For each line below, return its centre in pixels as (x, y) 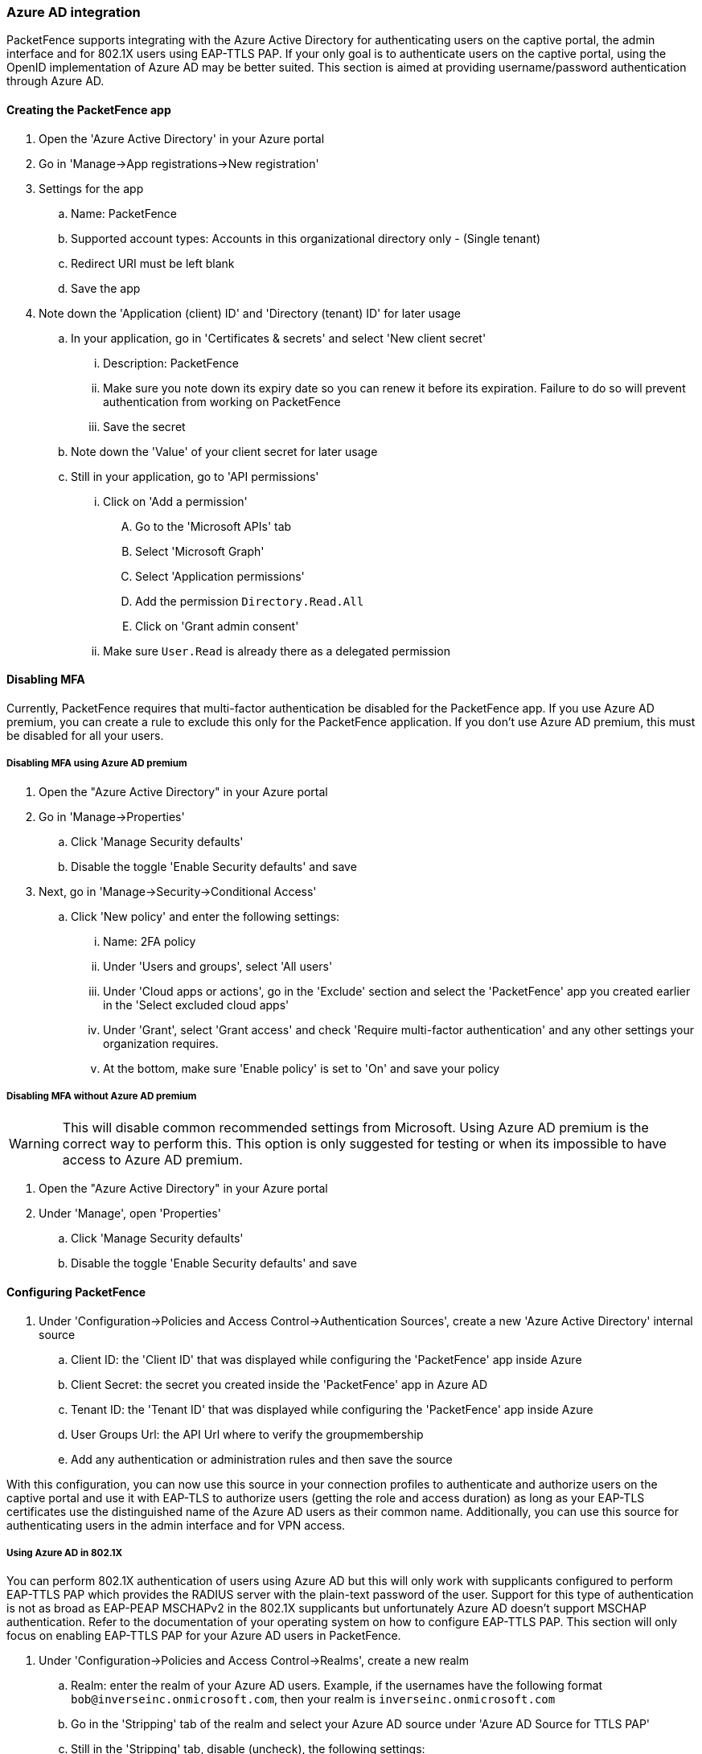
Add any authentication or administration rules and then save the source (262, 1459)
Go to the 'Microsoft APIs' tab (213, 526)
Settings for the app (91, 188)
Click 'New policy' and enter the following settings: (205, 916)
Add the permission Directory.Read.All (250, 601)
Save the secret (144, 426)
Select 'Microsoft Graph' (200, 551)
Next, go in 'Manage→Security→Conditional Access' (178, 891)
